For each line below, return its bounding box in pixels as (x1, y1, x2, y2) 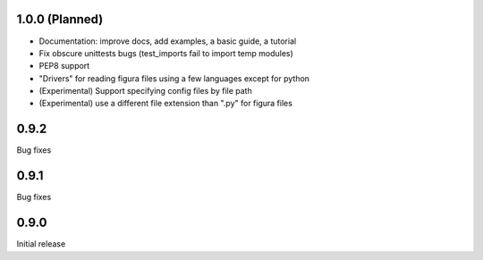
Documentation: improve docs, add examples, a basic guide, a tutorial (38, 36, 297, 46)
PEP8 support (38, 61, 90, 71)
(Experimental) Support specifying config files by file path (38, 86, 252, 96)
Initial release (16, 239, 66, 249)
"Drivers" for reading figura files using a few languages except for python (38, 72, 310, 84)
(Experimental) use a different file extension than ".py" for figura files (38, 98, 292, 109)
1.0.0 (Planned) (16, 12, 104, 27)
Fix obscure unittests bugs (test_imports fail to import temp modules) (38, 47, 294, 58)
